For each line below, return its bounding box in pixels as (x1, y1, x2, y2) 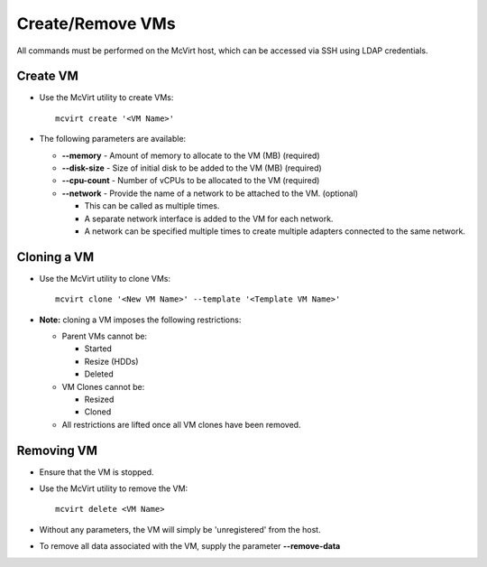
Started (84, 343, 113, 354)
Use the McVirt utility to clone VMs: (39, 273, 171, 283)
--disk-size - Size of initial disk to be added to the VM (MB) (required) (61, 163, 322, 173)
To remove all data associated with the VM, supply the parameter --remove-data (39, 541, 341, 552)
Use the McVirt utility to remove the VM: (39, 483, 188, 494)
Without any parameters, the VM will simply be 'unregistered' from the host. (39, 524, 321, 534)
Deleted (84, 368, 114, 379)
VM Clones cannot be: (61, 381, 145, 392)
